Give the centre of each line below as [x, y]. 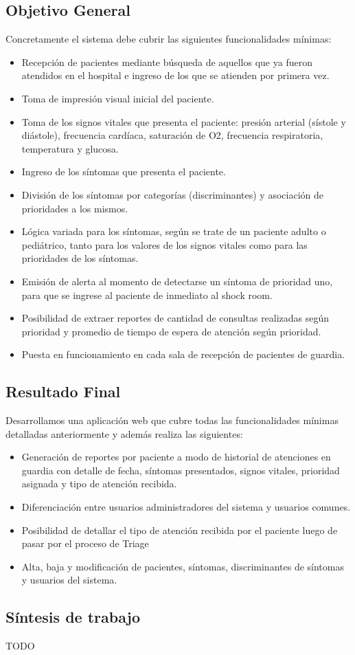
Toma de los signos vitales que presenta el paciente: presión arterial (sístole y [184, 121]
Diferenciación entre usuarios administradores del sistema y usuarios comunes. [186, 507]
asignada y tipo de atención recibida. [99, 484]
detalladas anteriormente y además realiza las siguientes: [124, 433]
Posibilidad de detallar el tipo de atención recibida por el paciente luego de [180, 530]
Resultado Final [63, 391]
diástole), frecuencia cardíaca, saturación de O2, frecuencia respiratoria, [172, 135]
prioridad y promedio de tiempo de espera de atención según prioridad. [171, 331]
